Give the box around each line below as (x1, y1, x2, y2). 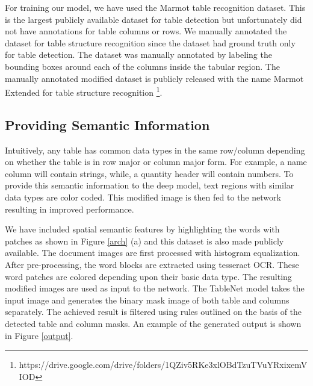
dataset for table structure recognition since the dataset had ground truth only (5, 36, 296, 49)
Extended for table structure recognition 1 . (5, 84, 163, 98)
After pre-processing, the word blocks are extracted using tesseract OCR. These (5, 258, 299, 270)
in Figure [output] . (5, 329, 73, 341)
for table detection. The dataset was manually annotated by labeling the (5, 48, 272, 61)
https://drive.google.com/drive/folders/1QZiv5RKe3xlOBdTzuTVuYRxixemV (19, 358, 308, 371)
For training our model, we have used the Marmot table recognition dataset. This (5, 1, 306, 13)
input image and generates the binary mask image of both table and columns (5, 293, 290, 306)
